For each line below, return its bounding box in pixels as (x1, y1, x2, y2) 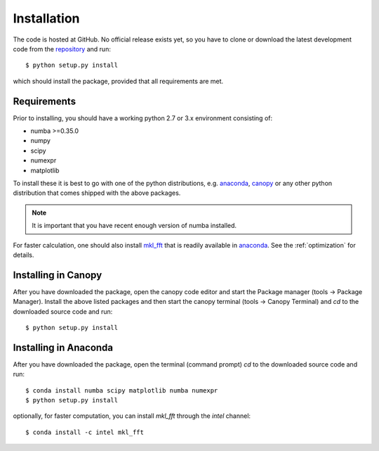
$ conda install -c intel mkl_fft (25, 428, 144, 436)
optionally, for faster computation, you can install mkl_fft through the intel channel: (13, 412, 251, 420)
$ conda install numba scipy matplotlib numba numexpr (25, 386, 218, 394)
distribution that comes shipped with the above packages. (13, 189, 181, 197)
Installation (13, 11, 80, 26)
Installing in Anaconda (13, 341, 114, 353)
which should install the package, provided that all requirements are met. (13, 77, 224, 85)
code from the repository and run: (13, 44, 112, 53)
